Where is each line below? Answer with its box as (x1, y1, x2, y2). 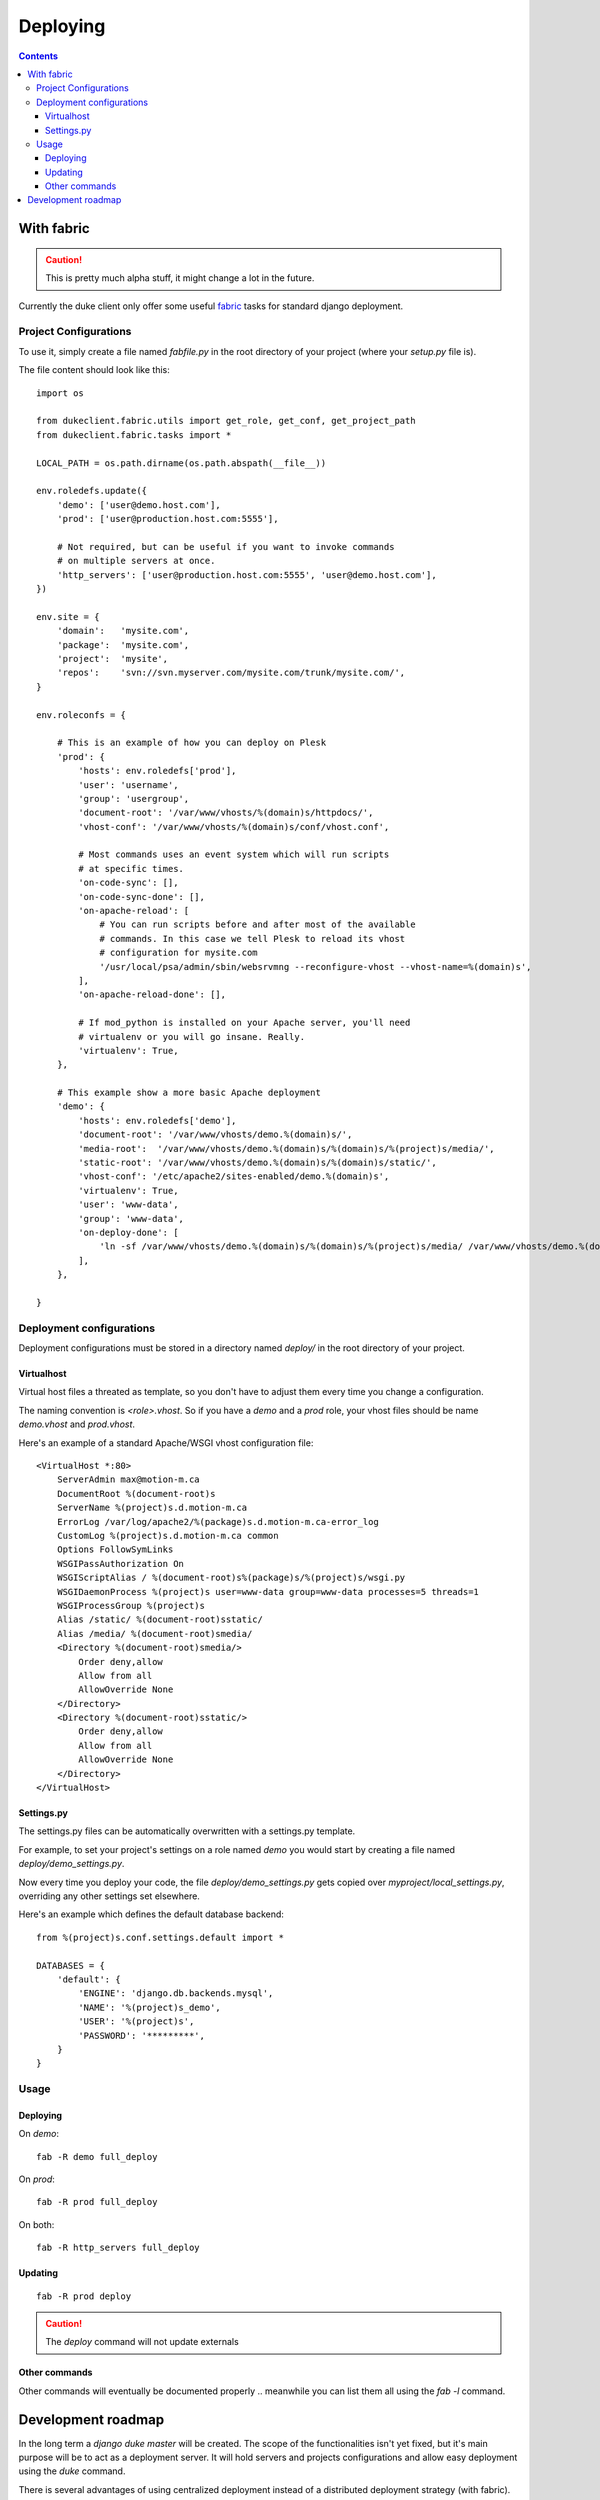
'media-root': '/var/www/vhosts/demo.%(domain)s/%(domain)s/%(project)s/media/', (78, 1143, 495, 1154)
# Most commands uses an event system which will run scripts (78, 849, 390, 860)
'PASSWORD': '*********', (78, 2030, 205, 2041)
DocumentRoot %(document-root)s (56, 1488, 216, 1499)
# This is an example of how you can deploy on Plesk (56, 737, 327, 749)
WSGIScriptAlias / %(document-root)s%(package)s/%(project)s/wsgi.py (56, 1572, 406, 1584)
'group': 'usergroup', (78, 793, 190, 804)
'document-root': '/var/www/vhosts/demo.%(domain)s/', (78, 1129, 353, 1140)
